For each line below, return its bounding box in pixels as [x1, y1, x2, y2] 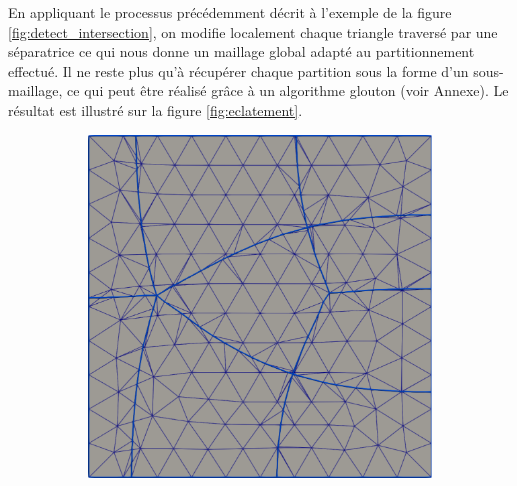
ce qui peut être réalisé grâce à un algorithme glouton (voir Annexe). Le [67, 80, 509, 101]
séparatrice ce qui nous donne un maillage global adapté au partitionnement [8, 41, 475, 62]
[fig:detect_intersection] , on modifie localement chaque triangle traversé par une [8, 21, 498, 42]
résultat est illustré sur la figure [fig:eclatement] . [8, 99, 303, 120]
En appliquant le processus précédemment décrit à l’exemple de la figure [8, 2, 452, 22]
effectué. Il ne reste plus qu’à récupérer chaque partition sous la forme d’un [8, 60, 469, 81]
